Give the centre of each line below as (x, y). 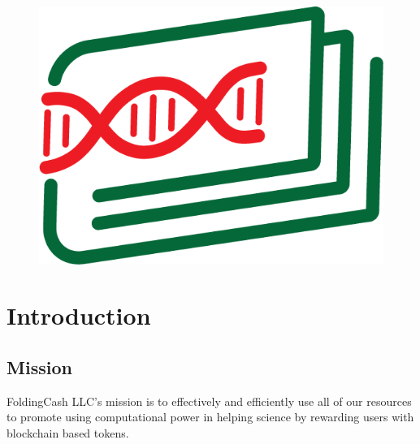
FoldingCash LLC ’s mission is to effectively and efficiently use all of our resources (209, 401)
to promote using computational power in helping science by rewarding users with (210, 417)
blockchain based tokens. (68, 432)
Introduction (79, 315)
